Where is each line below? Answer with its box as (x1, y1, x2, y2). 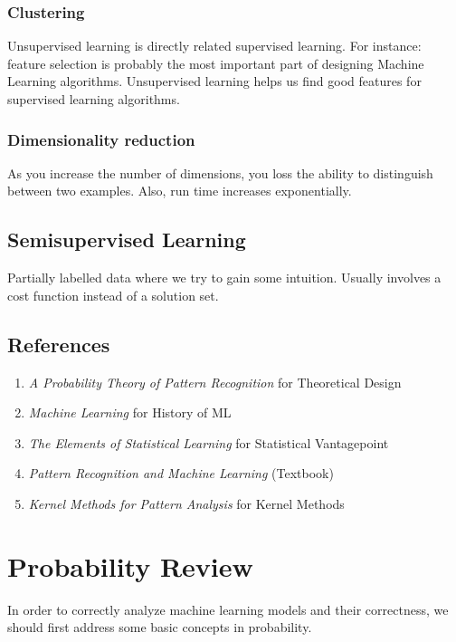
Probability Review (7, 547, 253, 584)
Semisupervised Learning (7, 225, 246, 254)
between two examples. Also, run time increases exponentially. (7, 181, 352, 200)
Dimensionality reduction (7, 128, 195, 150)
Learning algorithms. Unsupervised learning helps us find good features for (7, 72, 422, 91)
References (7, 330, 110, 358)
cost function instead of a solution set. (7, 285, 219, 304)
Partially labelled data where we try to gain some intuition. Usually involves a (7, 268, 442, 287)
